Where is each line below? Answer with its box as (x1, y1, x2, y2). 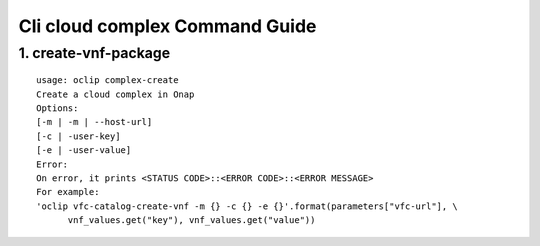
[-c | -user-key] (36, 130, 121, 142)
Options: (36, 102, 79, 114)
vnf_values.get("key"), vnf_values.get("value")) (67, 215, 316, 226)
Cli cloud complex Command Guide (18, 15, 317, 37)
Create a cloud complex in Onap (36, 88, 195, 100)
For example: (36, 186, 100, 198)
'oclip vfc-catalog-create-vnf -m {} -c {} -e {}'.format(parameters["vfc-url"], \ (36, 200, 459, 212)
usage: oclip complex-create (36, 75, 179, 86)
